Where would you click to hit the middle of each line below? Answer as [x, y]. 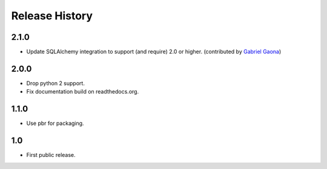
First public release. [51, 155]
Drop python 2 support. [55, 83]
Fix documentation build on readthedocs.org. [83, 92]
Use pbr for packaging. [55, 123]
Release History [52, 16]
